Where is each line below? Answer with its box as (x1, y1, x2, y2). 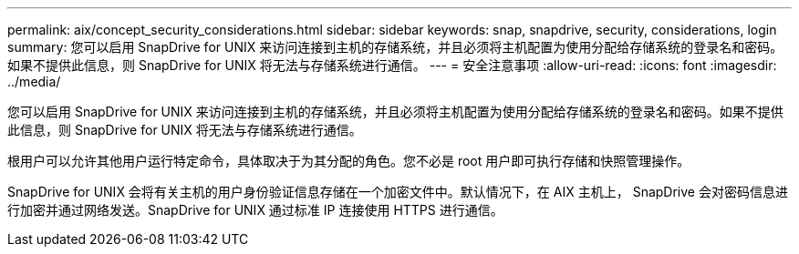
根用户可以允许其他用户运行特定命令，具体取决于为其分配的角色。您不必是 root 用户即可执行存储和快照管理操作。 (7, 153, 690, 168)
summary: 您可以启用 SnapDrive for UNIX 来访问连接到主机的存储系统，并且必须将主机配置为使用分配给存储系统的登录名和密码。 (7, 39, 783, 55)
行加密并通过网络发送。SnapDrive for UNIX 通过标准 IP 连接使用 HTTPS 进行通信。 (7, 202, 503, 218)
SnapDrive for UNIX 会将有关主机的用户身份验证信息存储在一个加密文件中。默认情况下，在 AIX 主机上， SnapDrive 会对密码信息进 (7, 184, 788, 199)
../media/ (7, 74, 61, 89)
